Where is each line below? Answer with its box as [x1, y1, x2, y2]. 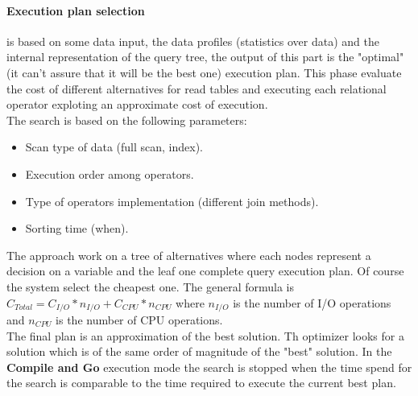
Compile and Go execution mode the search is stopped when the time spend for [6, 358, 412, 375]
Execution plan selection [6, 2, 145, 19]
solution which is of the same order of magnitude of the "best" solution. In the [6, 343, 392, 360]
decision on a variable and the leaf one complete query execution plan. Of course [6, 262, 404, 279]
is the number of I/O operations [233, 294, 391, 311]
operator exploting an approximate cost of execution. [6, 96, 268, 113]
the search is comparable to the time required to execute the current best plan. [6, 374, 396, 391]
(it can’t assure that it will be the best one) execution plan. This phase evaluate [6, 64, 402, 80]
